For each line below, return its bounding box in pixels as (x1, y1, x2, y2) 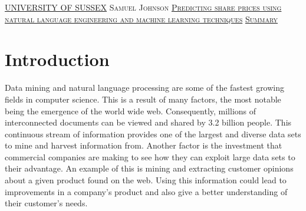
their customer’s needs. (5, 197, 88, 209)
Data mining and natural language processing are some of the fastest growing (5, 81, 285, 94)
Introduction (5, 47, 110, 71)
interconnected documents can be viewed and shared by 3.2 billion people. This (5, 116, 292, 128)
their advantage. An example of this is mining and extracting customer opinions (5, 162, 294, 174)
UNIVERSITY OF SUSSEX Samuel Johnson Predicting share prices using (5, 1, 282, 13)
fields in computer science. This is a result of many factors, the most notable (5, 93, 281, 105)
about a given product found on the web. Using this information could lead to (5, 174, 287, 186)
